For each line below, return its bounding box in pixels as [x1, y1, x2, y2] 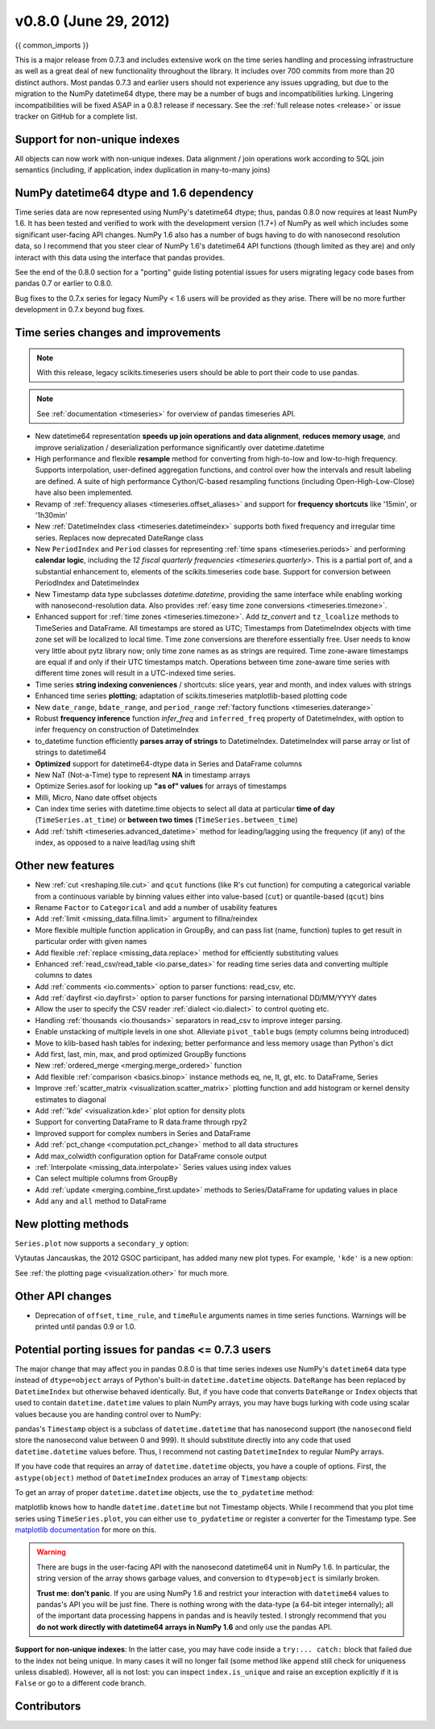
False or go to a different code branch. [14, 1678, 147, 1688]
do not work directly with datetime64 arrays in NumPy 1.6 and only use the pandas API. [36, 1622, 332, 1631]
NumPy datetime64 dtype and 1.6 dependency [14, 186, 254, 199]
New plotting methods [14, 1217, 129, 1230]
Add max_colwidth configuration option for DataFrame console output [35, 1151, 267, 1161]
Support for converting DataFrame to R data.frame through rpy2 [35, 1117, 247, 1127]
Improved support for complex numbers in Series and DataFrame [35, 1128, 251, 1138]
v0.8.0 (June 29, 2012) [14, 12, 171, 30]
